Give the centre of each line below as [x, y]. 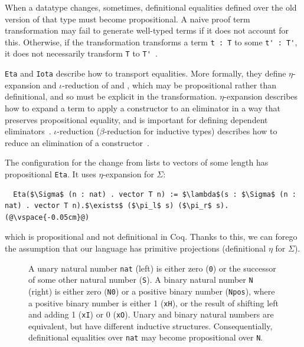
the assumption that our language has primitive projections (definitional [135, 248]
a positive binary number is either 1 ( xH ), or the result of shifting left [153, 303]
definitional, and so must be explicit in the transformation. [111, 96]
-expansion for [128, 173]
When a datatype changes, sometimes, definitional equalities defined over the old [151, 7]
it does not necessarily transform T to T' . [81, 53]
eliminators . [28, 131]
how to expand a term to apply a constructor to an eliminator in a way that [143, 108]
